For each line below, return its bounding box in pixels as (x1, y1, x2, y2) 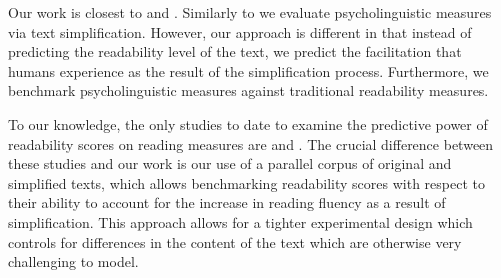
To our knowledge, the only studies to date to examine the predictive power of (8, 113, 488, 134)
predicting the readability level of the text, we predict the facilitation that (8, 41, 462, 62)
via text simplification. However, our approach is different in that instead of (8, 21, 472, 42)
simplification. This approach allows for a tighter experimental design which (8, 211, 473, 232)
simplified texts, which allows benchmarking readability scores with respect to (8, 172, 485, 193)
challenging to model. (8, 251, 139, 272)
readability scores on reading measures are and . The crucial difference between (8, 133, 494, 154)
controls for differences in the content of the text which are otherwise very (8, 231, 462, 252)
